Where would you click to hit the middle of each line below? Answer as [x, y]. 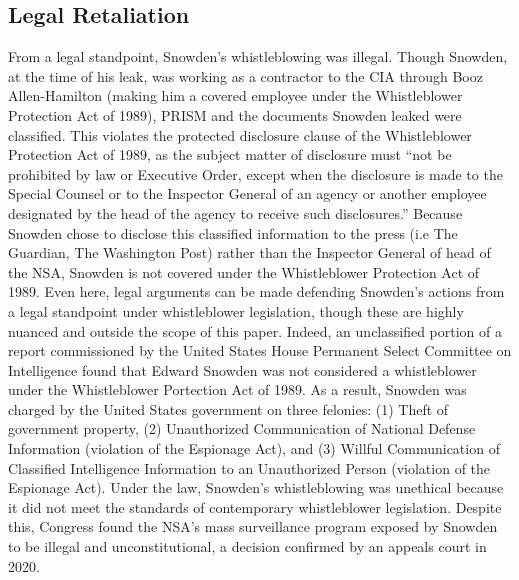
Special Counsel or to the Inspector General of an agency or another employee [247, 193]
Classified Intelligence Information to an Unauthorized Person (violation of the [249, 467]
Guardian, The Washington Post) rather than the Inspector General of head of [249, 252]
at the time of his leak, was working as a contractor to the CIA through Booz [245, 75]
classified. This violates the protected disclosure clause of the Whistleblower [240, 134]
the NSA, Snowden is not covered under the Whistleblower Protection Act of [244, 271]
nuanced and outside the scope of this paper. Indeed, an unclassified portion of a [255, 330]
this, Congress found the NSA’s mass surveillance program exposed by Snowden [253, 526]
